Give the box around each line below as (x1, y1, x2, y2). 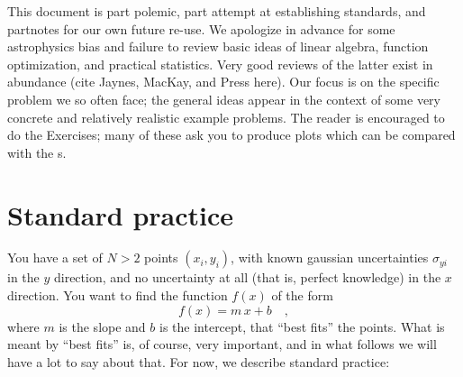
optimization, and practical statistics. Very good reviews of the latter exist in (7, 54, 433, 73)
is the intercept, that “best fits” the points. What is (159, 317, 445, 336)
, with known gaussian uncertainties (231, 248, 429, 267)
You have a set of (7, 248, 103, 267)
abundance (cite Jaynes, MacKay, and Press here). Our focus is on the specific (7, 72, 440, 91)
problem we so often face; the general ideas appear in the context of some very (7, 89, 440, 108)
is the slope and (59, 317, 146, 336)
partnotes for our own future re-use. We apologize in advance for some (7, 19, 395, 38)
